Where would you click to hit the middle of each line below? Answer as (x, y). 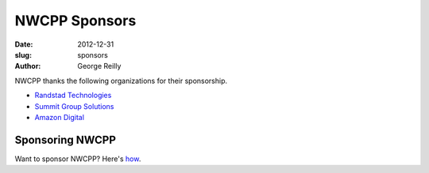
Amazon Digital (60, 117)
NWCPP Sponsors (75, 21)
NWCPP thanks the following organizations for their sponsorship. (121, 81)
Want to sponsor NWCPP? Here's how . (78, 159)
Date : (24, 44)
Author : (28, 66)
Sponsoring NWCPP (66, 139)
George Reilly (99, 66)
